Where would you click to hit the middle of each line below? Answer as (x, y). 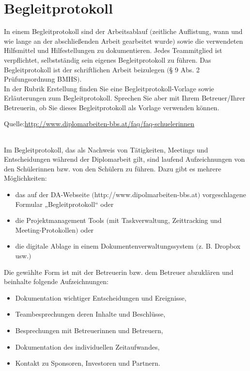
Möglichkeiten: (25, 178)
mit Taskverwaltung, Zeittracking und (165, 220)
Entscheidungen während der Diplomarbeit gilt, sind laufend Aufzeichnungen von (125, 159)
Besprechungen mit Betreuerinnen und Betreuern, (89, 330)
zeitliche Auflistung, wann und (197, 31)
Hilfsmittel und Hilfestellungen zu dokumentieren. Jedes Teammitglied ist (113, 50)
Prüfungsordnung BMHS (41, 79)
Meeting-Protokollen (46, 229)
